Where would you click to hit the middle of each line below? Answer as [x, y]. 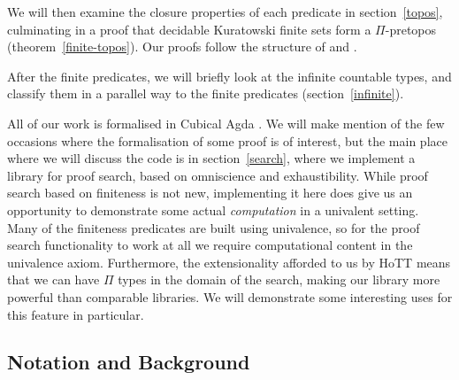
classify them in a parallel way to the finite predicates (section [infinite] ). [206, 93]
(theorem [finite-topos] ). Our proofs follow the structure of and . [182, 47]
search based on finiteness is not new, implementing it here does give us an [210, 193]
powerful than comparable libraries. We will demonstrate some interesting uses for [230, 296]
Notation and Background [129, 362]
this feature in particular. [76, 314]
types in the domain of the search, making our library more [279, 279]
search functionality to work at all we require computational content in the [210, 245]
